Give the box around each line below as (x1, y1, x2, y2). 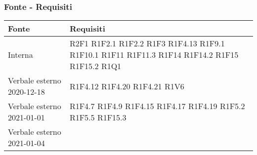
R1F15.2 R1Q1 (69, 60, 122, 72)
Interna (8, 49, 33, 61)
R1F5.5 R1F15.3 (69, 112, 127, 123)
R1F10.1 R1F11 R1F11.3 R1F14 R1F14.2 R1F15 (69, 49, 239, 61)
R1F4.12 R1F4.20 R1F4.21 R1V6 (69, 80, 184, 92)
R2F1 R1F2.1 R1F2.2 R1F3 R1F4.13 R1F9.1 (69, 38, 225, 49)
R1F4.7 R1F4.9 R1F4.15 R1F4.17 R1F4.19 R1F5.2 (69, 100, 245, 112)
